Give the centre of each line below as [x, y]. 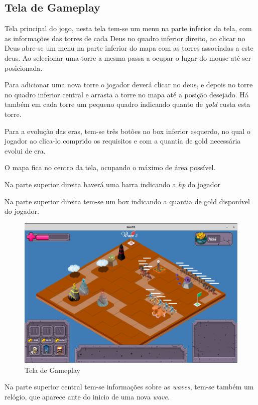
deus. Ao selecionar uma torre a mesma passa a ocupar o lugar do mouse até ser [128, 57]
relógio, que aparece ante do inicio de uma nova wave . [87, 396]
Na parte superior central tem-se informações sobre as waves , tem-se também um [129, 387]
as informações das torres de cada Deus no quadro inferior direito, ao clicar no [125, 38]
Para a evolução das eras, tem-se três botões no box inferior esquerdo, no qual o [127, 131]
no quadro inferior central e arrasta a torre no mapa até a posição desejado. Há [126, 94]
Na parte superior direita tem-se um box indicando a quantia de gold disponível [127, 201]
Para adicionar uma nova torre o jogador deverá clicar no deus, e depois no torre [129, 85]
